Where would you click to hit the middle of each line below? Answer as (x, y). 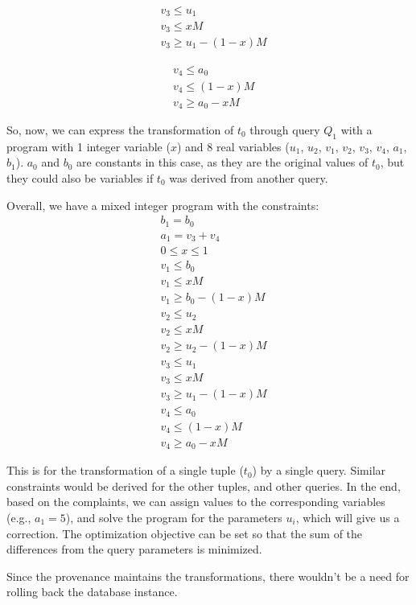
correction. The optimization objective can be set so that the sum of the (185, 533)
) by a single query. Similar (319, 470)
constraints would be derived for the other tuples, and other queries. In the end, (204, 486)
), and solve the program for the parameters (174, 517)
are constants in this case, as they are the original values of (222, 162)
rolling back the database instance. (92, 592)
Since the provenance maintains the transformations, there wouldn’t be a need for (208, 576)
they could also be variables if (80, 177)
